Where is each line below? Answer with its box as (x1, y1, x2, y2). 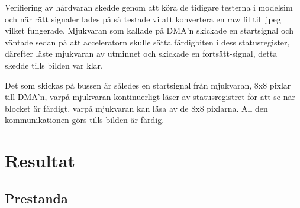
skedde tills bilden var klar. (5, 58, 103, 71)
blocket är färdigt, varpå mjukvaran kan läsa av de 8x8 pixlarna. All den (5, 102, 268, 114)
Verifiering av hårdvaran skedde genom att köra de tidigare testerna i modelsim (5, 1, 293, 13)
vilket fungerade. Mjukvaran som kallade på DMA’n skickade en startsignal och (5, 24, 293, 37)
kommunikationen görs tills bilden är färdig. (5, 113, 164, 126)
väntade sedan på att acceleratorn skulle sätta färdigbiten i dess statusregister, (5, 35, 290, 48)
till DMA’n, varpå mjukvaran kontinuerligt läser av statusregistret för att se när (5, 90, 295, 103)
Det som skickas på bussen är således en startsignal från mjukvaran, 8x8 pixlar (5, 79, 291, 91)
